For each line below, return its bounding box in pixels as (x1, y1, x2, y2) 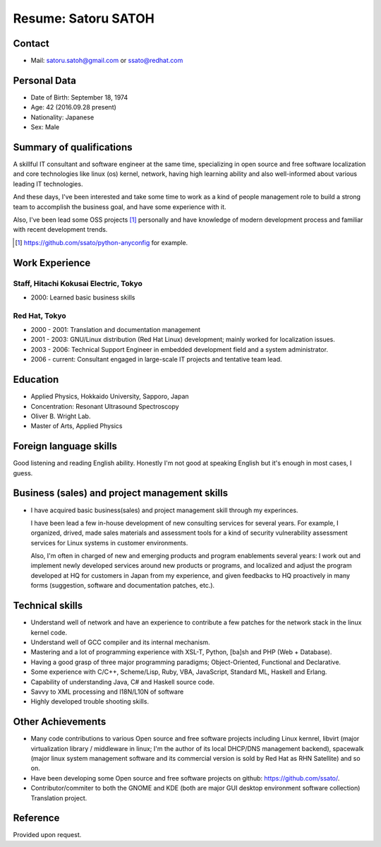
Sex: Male (30, 123, 60, 131)
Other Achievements (13, 716, 107, 728)
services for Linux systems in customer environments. (30, 538, 188, 547)
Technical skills (13, 600, 83, 612)
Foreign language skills (13, 440, 118, 452)
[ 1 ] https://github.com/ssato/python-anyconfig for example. (15, 238, 188, 247)
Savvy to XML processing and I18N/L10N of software (30, 687, 184, 696)
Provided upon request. (13, 831, 82, 839)
